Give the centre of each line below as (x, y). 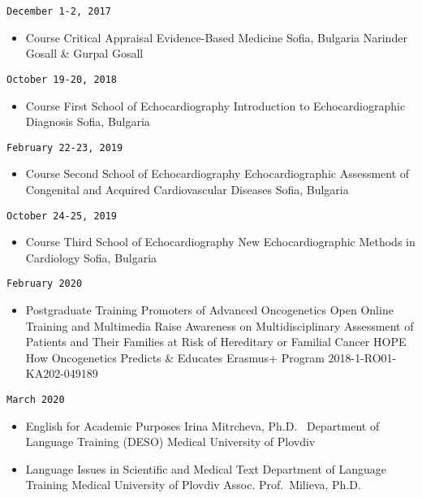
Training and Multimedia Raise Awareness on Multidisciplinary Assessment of (220, 325)
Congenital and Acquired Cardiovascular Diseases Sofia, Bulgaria (187, 189)
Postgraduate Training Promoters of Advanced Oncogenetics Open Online (209, 310)
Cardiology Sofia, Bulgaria (91, 257)
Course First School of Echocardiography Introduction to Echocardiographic (215, 105)
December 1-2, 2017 (59, 11)
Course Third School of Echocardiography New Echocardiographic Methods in (220, 242)
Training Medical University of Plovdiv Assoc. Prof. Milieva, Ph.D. (193, 485)
